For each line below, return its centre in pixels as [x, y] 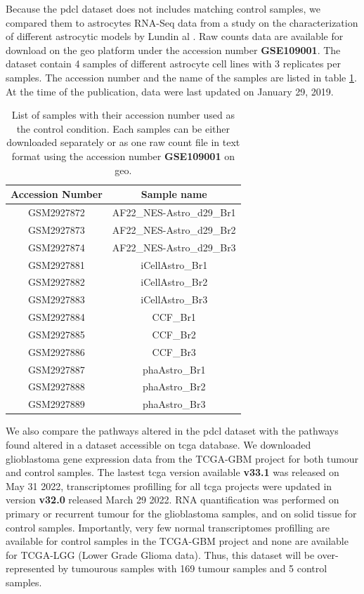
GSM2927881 [57, 264]
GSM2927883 [57, 299]
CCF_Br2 [174, 334]
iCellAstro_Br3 [174, 299]
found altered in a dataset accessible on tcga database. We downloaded [158, 444]
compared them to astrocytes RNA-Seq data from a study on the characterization [182, 22]
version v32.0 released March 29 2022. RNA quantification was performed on [173, 500]
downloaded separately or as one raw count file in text [123, 142]
